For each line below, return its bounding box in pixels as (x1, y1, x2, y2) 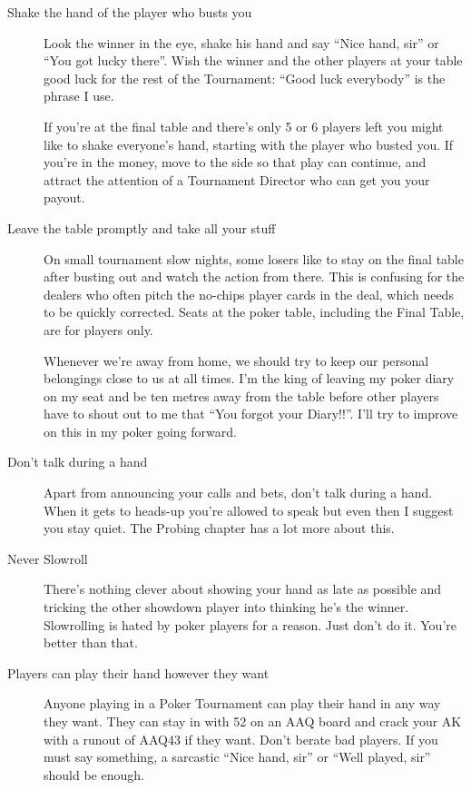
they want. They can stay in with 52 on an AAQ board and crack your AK (44, 712, 462, 730)
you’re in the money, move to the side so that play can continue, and (44, 153, 427, 172)
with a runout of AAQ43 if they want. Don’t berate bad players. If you (44, 729, 438, 748)
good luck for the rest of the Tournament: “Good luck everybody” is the (44, 68, 446, 87)
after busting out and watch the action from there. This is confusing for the (44, 267, 465, 286)
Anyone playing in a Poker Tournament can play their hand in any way (44, 694, 441, 713)
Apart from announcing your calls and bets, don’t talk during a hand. (44, 483, 433, 502)
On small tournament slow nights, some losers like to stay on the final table (44, 249, 464, 268)
